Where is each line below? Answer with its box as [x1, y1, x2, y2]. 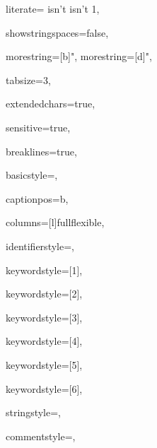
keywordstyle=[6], [6, 381, 83, 396]
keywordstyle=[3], [6, 310, 83, 324]
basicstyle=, [6, 167, 58, 182]
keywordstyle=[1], [6, 262, 83, 277]
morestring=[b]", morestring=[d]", [6, 49, 152, 64]
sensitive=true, [6, 119, 71, 134]
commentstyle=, [6, 428, 76, 443]
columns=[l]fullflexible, [6, 215, 105, 230]
